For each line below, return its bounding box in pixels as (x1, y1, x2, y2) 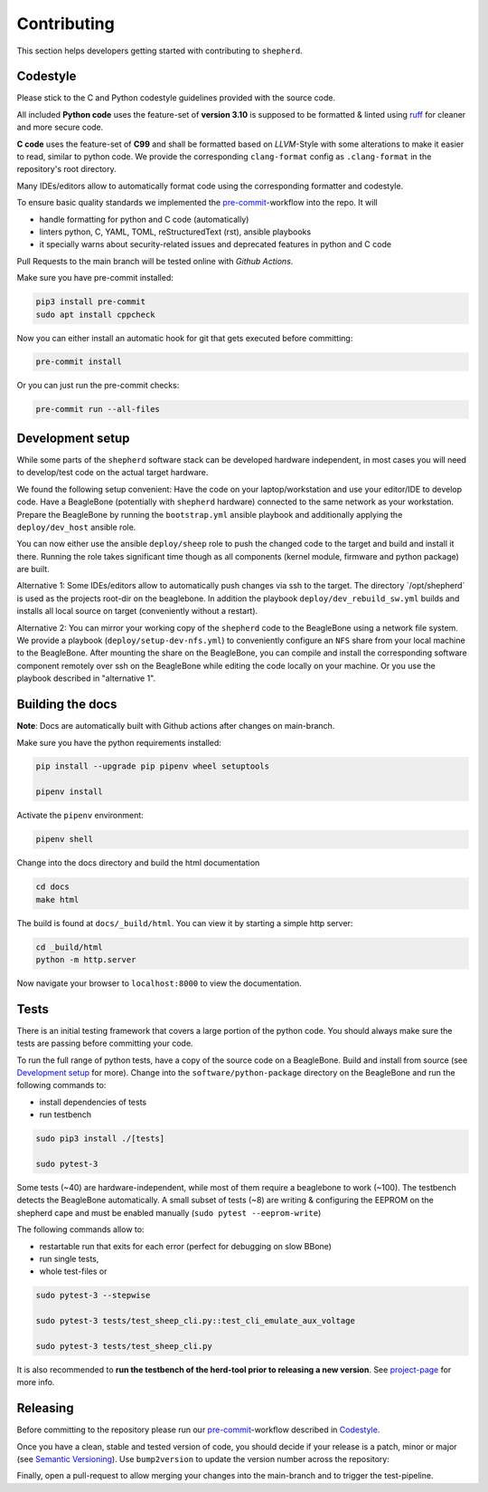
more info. (16, 1377, 55, 1388)
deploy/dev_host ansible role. (16, 521, 136, 532)
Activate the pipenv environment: (16, 810, 144, 821)
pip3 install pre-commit (35, 297, 146, 307)
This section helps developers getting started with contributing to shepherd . (16, 45, 303, 56)
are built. (16, 564, 50, 575)
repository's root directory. (16, 164, 117, 175)
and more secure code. (16, 122, 104, 133)
